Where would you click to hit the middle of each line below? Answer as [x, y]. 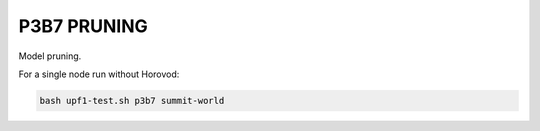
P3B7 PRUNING [83, 26]
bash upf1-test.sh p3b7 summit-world [132, 100]
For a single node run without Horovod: [99, 74]
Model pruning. [50, 56]
